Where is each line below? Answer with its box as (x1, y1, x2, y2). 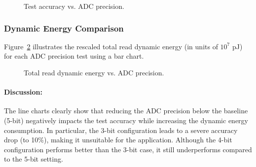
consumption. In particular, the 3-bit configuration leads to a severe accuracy (4, 125, 238, 135)
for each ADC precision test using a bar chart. (4, 51, 144, 61)
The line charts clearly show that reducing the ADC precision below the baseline (4, 105, 248, 116)
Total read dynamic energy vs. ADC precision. (24, 67, 164, 77)
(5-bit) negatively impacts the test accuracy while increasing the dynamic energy (4, 115, 248, 125)
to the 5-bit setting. (4, 154, 63, 164)
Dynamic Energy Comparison (4, 22, 124, 34)
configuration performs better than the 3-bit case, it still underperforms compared (4, 144, 252, 154)
